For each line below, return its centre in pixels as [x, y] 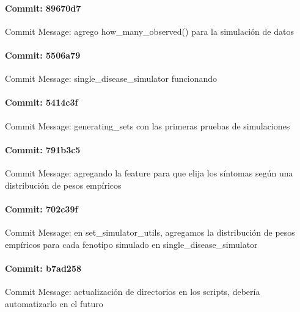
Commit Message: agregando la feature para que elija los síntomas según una [149, 172]
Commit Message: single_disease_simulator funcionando [111, 78]
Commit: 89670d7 [43, 8]
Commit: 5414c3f [42, 102]
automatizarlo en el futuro [54, 303]
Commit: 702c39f [42, 209]
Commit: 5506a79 [43, 55]
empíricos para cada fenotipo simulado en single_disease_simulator [131, 244]
